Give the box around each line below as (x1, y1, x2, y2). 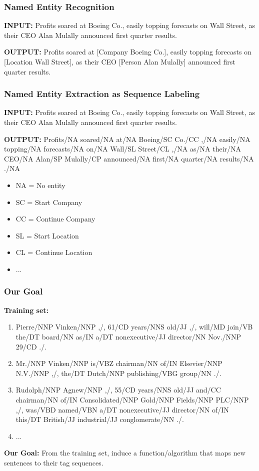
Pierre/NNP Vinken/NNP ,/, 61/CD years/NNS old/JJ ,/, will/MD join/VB (15, 321, 253, 332)
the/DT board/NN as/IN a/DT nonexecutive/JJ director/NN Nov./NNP (15, 331, 241, 341)
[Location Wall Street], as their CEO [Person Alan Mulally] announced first (4, 56, 235, 66)
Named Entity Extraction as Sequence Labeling (4, 87, 200, 100)
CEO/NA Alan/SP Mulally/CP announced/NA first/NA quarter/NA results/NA (4, 153, 254, 163)
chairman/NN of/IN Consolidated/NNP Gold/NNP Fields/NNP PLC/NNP (15, 394, 249, 404)
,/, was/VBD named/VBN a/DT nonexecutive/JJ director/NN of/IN (15, 404, 229, 414)
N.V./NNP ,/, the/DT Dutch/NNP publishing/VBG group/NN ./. (15, 367, 221, 378)
